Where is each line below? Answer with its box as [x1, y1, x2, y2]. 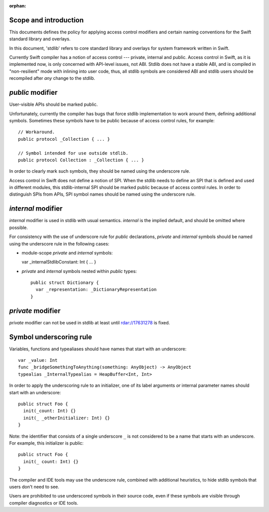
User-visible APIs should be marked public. [9, 101, 98, 107]
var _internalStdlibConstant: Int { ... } [21, 259, 97, 265]
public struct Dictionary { [30, 280, 99, 285]
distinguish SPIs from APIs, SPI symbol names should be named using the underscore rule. [9, 191, 196, 197]
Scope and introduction [9, 15, 84, 24]
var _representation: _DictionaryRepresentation [35, 287, 157, 292]
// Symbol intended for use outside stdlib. [18, 150, 129, 156]
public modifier [9, 88, 58, 97]
